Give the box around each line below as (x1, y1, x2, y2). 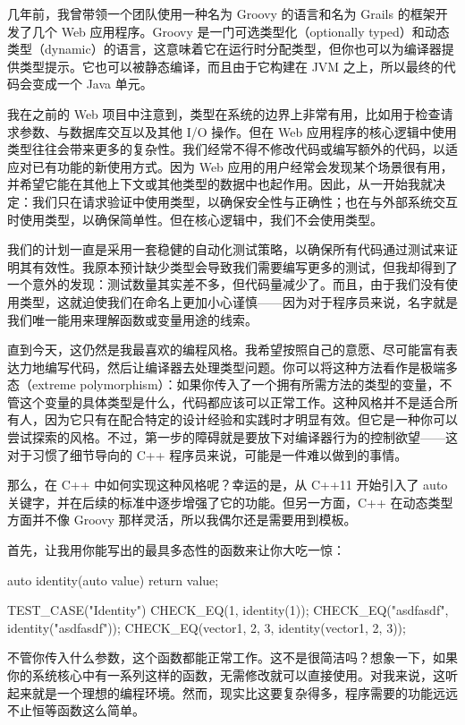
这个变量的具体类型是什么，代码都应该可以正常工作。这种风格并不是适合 (19, 392, 445, 411)
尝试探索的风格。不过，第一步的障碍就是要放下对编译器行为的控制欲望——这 (7, 428, 458, 447)
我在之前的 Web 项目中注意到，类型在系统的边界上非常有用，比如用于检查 (7, 104, 441, 123)
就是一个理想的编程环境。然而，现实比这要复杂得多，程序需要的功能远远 (31, 683, 458, 702)
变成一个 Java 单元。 (31, 74, 153, 93)
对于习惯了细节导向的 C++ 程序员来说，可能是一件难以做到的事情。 (7, 445, 408, 464)
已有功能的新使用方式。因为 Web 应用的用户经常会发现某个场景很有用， (31, 157, 453, 175)
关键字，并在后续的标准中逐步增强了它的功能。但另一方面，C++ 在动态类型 (7, 492, 453, 511)
